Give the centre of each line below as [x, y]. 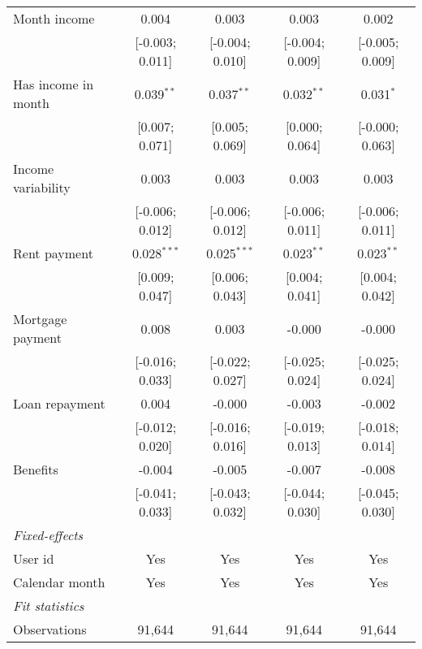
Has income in [54, 84]
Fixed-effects [48, 535]
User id [34, 558]
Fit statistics [49, 606]
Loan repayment [59, 403]
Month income [54, 18]
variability [42, 187]
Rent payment [53, 253]
